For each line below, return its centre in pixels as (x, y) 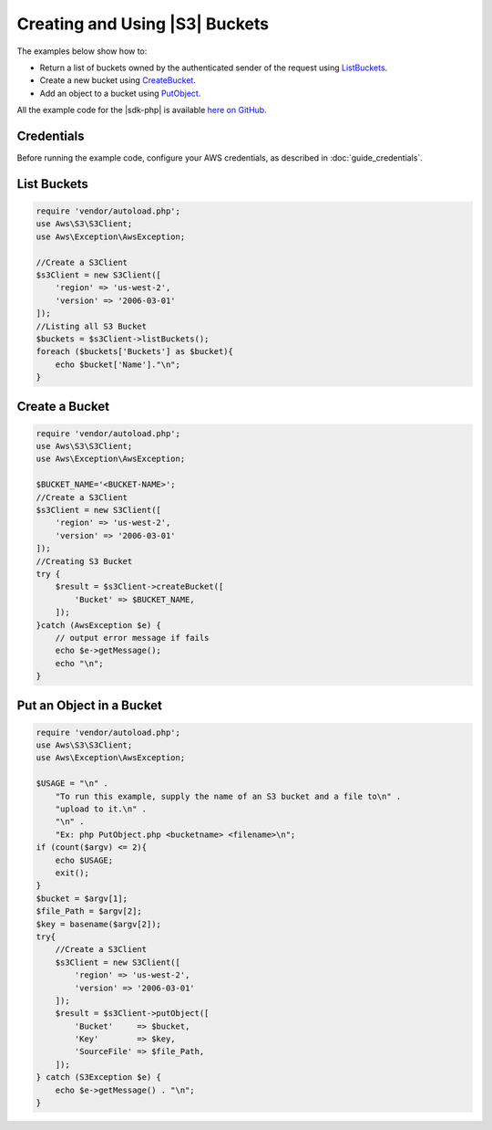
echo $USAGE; (84, 860)
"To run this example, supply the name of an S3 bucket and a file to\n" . (228, 796)
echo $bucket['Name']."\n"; (118, 364)
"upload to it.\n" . (101, 809)
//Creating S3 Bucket (84, 561)
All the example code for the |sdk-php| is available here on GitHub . (142, 110)
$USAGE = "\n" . (72, 784)
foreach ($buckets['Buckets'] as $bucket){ (135, 352)
